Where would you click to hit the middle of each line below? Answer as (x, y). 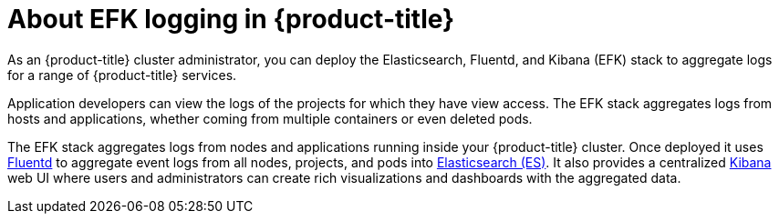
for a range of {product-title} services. (122, 75)
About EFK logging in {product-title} (231, 19)
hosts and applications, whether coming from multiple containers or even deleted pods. (270, 118)
